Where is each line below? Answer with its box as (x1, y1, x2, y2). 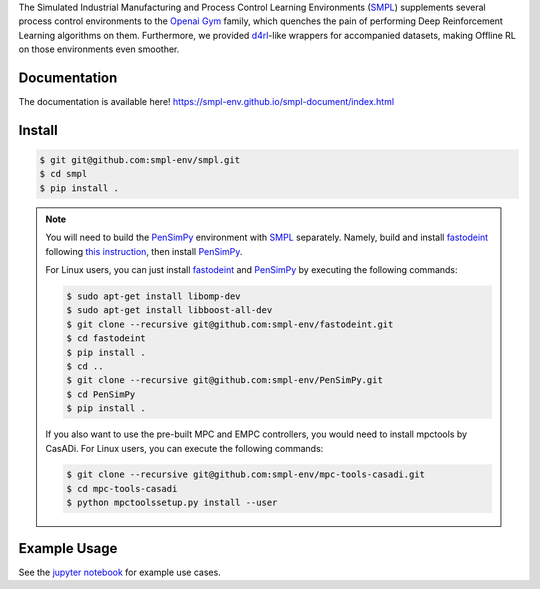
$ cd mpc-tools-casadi (66, 483, 178, 494)
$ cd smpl (39, 168, 88, 180)
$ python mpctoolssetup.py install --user (66, 497, 278, 509)
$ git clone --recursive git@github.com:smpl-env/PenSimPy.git (66, 375, 384, 386)
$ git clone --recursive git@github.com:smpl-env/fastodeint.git (66, 318, 394, 330)
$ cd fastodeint (66, 333, 147, 344)
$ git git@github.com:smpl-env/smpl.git (39, 155, 240, 166)
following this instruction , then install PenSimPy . (45, 245, 243, 257)
